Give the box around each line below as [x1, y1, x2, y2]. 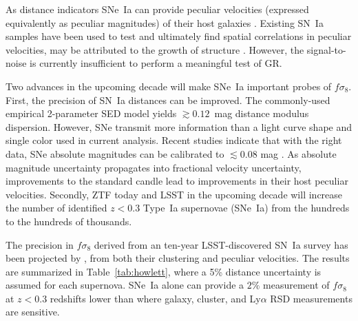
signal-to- [306, 42, 346, 56]
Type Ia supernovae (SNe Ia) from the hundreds [143, 200, 350, 215]
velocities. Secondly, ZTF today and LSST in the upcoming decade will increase [6, 187, 343, 201]
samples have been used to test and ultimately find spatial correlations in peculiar [6, 29, 352, 43]
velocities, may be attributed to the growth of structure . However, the [6, 42, 304, 56]
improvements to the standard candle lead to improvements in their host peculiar [6, 174, 348, 188]
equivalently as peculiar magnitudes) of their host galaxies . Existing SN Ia [6, 15, 324, 30]
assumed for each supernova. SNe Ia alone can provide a [6, 278, 244, 292]
